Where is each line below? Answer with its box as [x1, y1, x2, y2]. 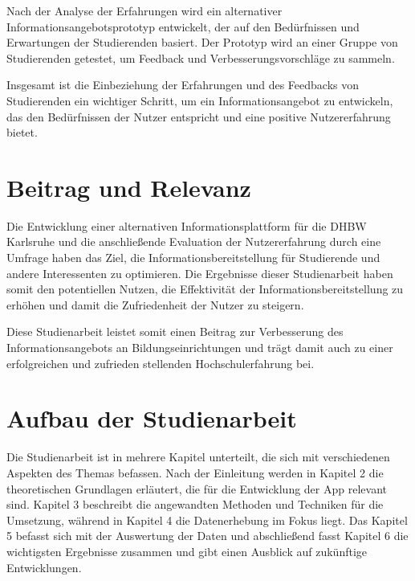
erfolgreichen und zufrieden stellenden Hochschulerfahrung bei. [6, 354, 315, 371]
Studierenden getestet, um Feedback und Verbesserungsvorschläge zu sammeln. [6, 49, 395, 66]
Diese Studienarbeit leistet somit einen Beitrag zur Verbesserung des [6, 323, 344, 340]
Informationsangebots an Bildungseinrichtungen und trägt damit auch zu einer [6, 339, 393, 356]
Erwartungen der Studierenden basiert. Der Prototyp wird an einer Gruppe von [6, 34, 398, 51]
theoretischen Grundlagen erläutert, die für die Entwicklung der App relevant [6, 480, 387, 497]
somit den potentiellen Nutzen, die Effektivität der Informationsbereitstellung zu [6, 280, 404, 297]
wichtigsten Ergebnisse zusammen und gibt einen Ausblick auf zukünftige [6, 542, 368, 559]
